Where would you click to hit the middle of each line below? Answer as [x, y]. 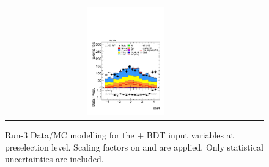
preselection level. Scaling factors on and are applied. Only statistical [134, 147]
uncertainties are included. [54, 159]
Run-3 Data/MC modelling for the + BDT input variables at [120, 135]
